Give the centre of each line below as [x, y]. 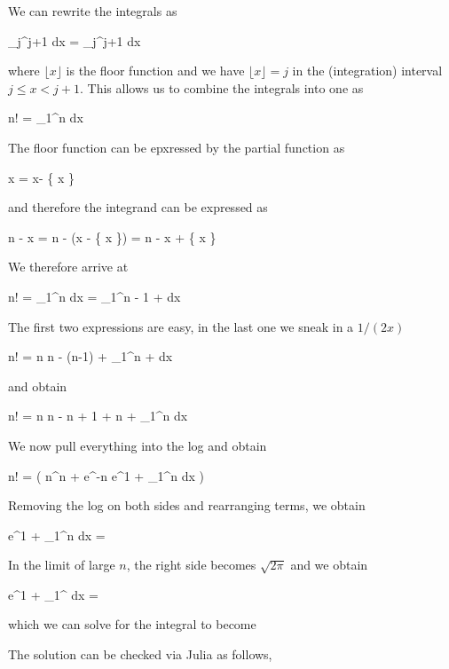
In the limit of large [62, 565]
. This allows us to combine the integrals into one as [222, 87]
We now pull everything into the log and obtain [138, 445]
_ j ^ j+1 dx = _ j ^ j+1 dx [75, 40]
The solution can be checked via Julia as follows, [140, 654]
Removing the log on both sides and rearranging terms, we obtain [187, 505]
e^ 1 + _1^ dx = [53, 594]
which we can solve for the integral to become [132, 624]
